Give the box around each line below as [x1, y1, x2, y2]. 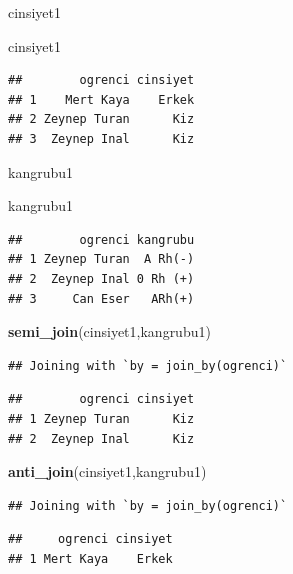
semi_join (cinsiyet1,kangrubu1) [8, 321, 211, 342]
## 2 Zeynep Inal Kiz [8, 431, 195, 446]
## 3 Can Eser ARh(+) [8, 291, 195, 306]
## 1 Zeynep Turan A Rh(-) [8, 252, 195, 267]
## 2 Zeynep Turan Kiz [8, 112, 195, 127]
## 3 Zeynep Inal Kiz [8, 131, 195, 146]
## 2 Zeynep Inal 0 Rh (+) [8, 271, 195, 286]
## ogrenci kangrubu [8, 232, 195, 247]
